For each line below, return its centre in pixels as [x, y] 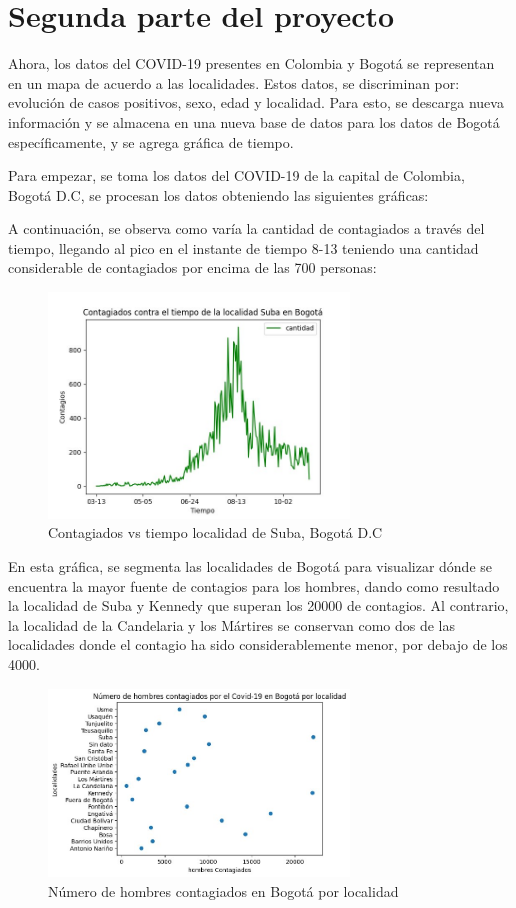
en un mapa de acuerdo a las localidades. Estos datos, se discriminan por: [234, 82]
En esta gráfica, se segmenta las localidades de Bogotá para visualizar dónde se [250, 566]
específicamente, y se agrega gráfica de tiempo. [151, 141]
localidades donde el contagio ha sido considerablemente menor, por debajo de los [258, 644]
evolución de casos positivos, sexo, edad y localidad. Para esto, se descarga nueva [256, 102]
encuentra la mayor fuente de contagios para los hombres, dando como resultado [254, 585]
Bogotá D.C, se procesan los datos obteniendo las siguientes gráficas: [218, 194]
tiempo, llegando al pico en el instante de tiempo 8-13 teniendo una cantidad [243, 247]
